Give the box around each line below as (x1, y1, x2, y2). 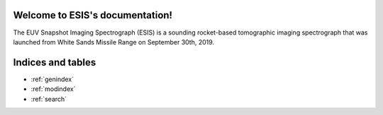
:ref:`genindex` (30, 75, 74, 83)
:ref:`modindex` (30, 85, 76, 93)
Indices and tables (13, 56, 96, 68)
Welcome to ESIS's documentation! (13, 9, 173, 21)
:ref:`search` (30, 95, 67, 103)
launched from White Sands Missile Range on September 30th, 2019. (13, 37, 215, 46)
